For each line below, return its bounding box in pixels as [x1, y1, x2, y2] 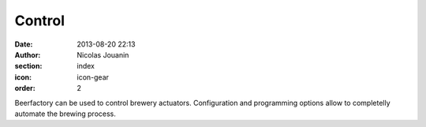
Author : [14, 50, 41, 59]
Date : [14, 39, 33, 49]
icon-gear [77, 72, 110, 82]
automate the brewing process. [14, 109, 116, 118]
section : [14, 62, 43, 71]
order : [14, 84, 35, 93]
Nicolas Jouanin [77, 50, 129, 59]
